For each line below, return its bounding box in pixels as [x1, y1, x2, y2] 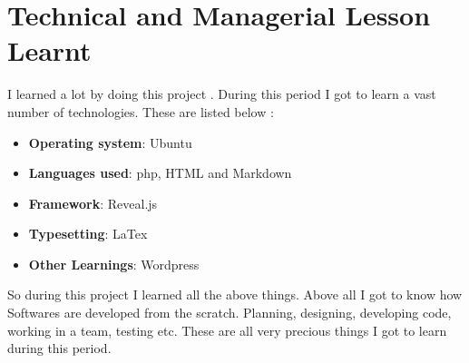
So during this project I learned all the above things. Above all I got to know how [7, 285, 463, 304]
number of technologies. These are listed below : [7, 102, 274, 121]
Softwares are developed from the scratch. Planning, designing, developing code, [7, 303, 452, 322]
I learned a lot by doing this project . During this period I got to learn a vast [7, 84, 436, 103]
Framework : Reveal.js [28, 193, 158, 212]
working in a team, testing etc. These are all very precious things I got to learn [7, 320, 447, 339]
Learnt [7, 32, 92, 69]
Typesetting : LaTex [28, 224, 148, 243]
